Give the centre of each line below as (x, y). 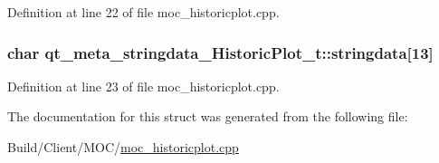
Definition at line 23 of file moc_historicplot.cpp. (143, 86)
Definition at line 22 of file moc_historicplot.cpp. (143, 12)
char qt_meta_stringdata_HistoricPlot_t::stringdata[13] (220, 52)
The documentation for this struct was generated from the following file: (208, 116)
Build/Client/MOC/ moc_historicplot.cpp (123, 147)
